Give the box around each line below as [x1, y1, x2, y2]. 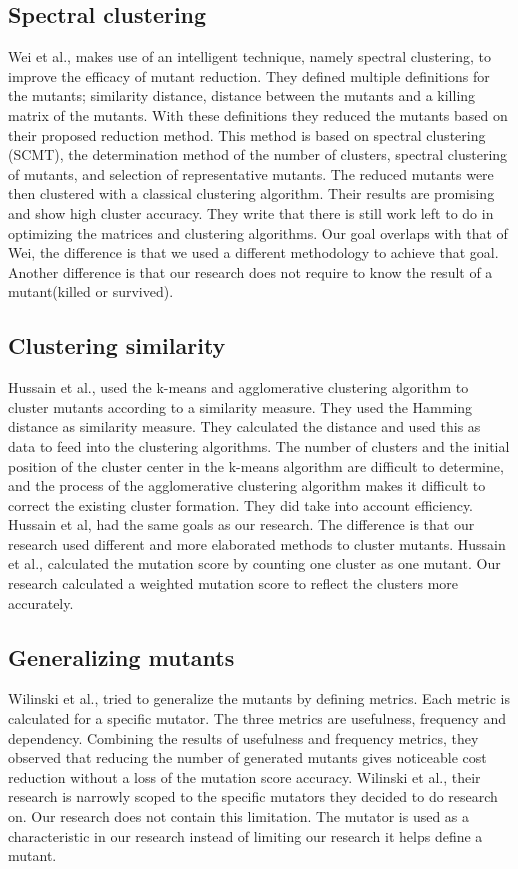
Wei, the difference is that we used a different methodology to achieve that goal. [8, 242, 499, 263]
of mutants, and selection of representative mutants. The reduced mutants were [8, 163, 494, 184]
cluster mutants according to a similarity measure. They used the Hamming [8, 396, 473, 417]
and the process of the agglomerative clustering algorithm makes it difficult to [8, 475, 486, 496]
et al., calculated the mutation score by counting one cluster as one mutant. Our [8, 553, 501, 574]
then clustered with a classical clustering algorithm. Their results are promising [8, 183, 495, 204]
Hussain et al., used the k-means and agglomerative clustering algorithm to [8, 377, 469, 398]
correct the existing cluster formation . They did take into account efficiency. [8, 494, 474, 515]
